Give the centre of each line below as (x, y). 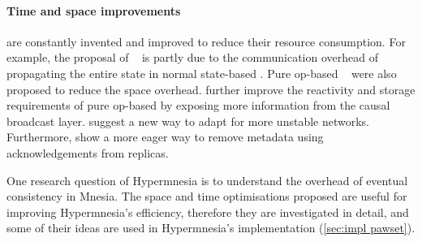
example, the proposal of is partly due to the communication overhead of (193, 57)
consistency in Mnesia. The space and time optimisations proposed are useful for (207, 196)
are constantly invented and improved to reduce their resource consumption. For (206, 41)
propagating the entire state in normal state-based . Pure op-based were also (202, 73)
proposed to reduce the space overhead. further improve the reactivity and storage (211, 89)
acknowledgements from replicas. (88, 152)
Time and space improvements (94, 10)
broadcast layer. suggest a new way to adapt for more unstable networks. (188, 121)
